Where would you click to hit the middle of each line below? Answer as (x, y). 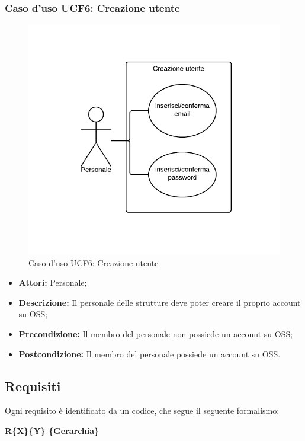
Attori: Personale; (53, 282)
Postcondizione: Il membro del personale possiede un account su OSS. (150, 354)
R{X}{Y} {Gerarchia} (52, 431)
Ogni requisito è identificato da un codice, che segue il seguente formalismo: (142, 410)
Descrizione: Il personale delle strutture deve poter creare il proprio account (160, 302)
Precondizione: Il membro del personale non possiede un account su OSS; (156, 334)
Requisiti (33, 386)
